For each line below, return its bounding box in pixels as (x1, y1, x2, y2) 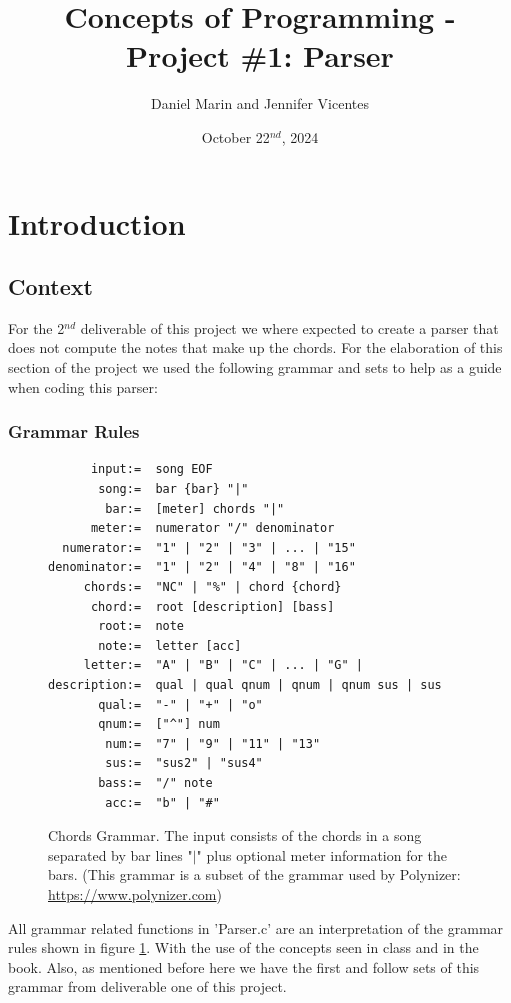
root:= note (98, 619, 185, 634)
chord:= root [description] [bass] (90, 599, 335, 614)
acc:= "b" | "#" (105, 795, 220, 810)
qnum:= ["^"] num (98, 717, 220, 732)
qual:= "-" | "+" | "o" (98, 697, 263, 712)
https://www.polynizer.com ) (48, 883, 222, 904)
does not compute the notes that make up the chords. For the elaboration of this (8, 337, 503, 358)
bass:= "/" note (98, 775, 213, 790)
